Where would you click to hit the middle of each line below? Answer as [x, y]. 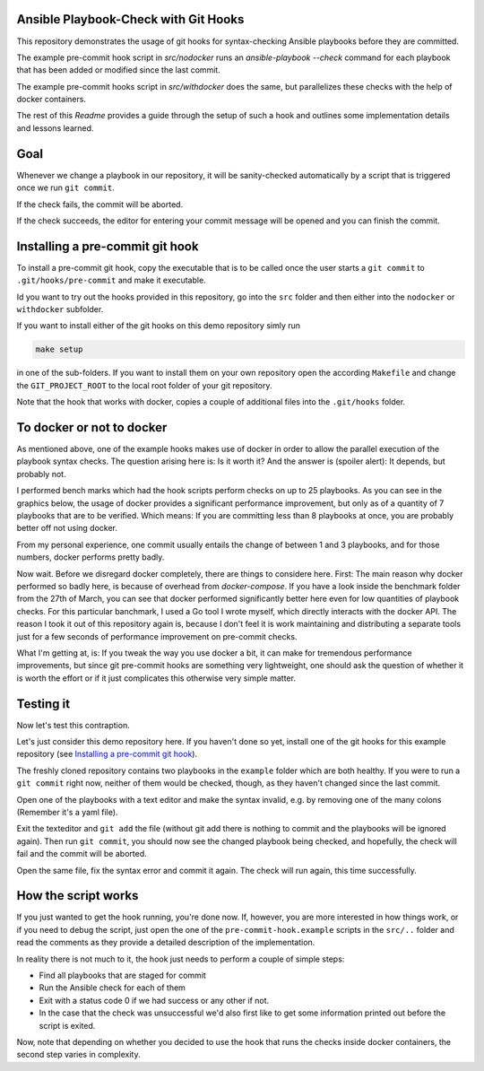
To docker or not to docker [92, 427]
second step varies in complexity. [78, 1055]
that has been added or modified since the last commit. [119, 70]
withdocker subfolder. [60, 309]
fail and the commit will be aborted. [82, 854]
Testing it [43, 704]
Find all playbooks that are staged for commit [122, 975]
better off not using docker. [67, 528]
